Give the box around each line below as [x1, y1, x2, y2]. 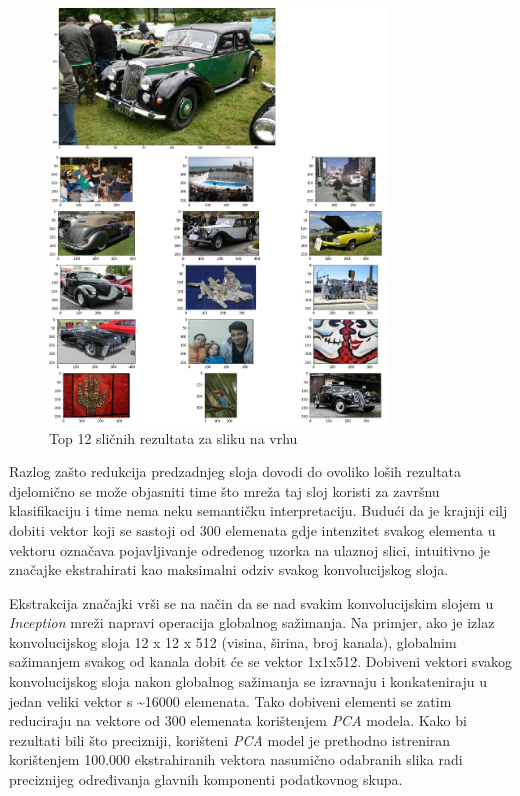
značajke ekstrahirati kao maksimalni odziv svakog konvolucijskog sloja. [9, 559, 449, 580]
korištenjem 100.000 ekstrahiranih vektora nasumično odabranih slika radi [9, 749, 463, 770]
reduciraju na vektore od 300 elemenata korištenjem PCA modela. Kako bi [9, 710, 467, 731]
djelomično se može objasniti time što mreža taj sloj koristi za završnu [9, 480, 440, 501]
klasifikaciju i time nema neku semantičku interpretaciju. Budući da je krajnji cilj [9, 500, 508, 521]
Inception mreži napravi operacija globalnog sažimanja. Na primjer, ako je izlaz [9, 612, 495, 633]
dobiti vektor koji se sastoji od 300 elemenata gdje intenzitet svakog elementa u [9, 519, 496, 540]
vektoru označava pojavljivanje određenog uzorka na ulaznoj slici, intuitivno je [9, 539, 490, 560]
